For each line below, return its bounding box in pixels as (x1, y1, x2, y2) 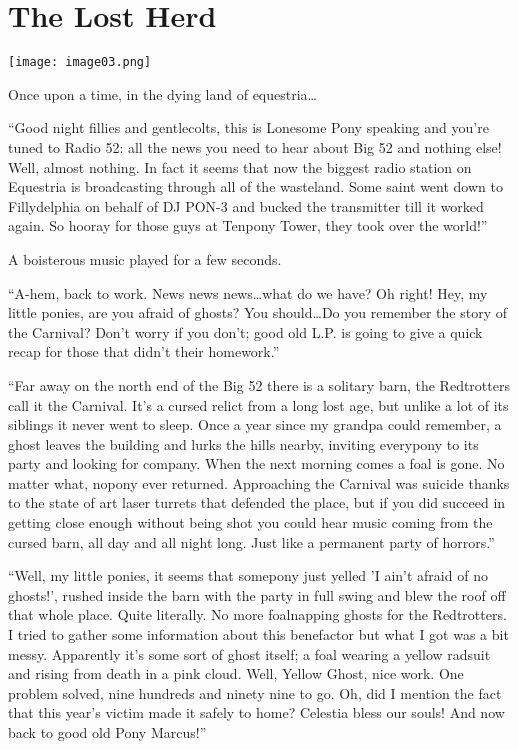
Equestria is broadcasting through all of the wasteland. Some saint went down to (8, 176, 503, 197)
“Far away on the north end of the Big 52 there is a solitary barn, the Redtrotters (8, 374, 510, 395)
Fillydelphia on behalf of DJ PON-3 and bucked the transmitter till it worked (8, 195, 484, 216)
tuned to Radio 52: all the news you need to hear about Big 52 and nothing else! (8, 136, 502, 157)
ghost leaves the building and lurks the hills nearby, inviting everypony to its (8, 433, 479, 454)
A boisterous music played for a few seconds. (8, 248, 282, 269)
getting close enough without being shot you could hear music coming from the (8, 512, 493, 533)
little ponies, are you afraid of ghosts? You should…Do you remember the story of (8, 302, 507, 323)
